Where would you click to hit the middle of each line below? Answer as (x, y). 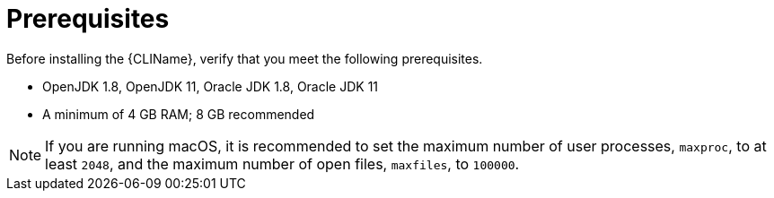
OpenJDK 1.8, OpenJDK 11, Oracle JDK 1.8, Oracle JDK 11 (211, 86)
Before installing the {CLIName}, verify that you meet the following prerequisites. (245, 58)
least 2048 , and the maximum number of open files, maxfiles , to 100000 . (282, 164)
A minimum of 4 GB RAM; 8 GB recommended (179, 114)
